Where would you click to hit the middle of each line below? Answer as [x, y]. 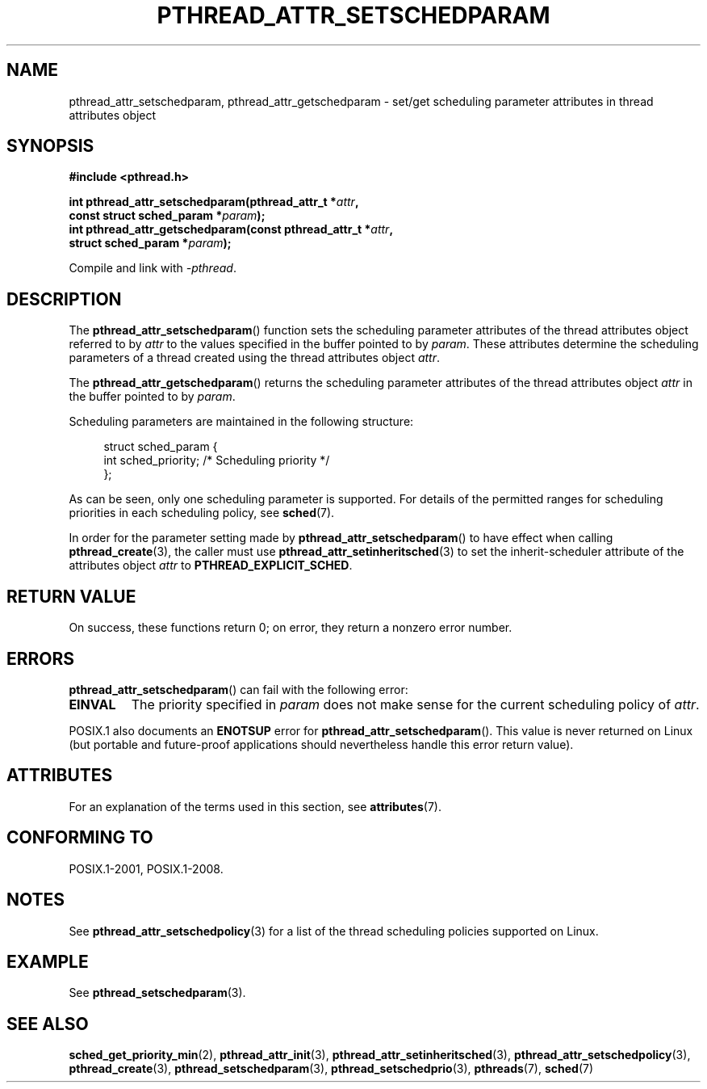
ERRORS [41, 658]
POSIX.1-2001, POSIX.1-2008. [146, 868]
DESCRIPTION [64, 299]
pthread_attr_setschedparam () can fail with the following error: [238, 689]
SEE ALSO [48, 1024]
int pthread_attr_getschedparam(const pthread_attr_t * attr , [231, 229]
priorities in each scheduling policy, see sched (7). [202, 513]
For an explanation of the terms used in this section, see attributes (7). [255, 806]
